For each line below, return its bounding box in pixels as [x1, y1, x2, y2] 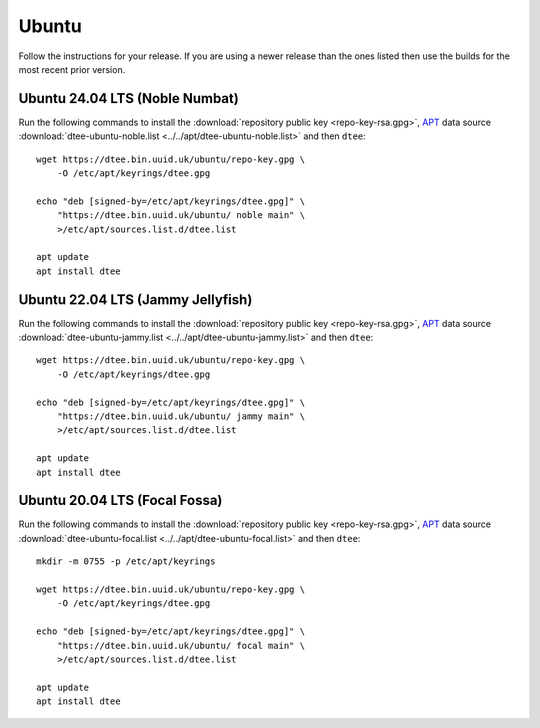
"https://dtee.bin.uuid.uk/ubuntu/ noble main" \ [56, 210, 305, 221]
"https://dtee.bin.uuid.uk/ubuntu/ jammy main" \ [56, 411, 305, 422]
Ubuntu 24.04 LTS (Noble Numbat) [18, 90, 239, 107]
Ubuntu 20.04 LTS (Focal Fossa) [18, 492, 223, 509]
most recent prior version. [18, 63, 126, 75]
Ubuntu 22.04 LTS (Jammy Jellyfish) [18, 291, 253, 308]
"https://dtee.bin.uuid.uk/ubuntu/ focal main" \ [56, 640, 305, 651]
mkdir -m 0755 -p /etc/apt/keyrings [36, 556, 216, 567]
